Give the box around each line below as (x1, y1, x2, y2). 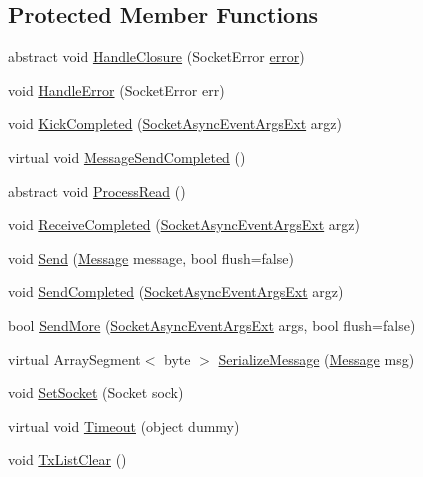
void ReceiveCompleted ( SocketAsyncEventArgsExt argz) (8, 214, 360, 235)
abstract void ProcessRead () (8, 180, 186, 201)
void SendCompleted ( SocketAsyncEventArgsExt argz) (8, 281, 344, 302)
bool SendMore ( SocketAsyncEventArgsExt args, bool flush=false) (8, 314, 416, 335)
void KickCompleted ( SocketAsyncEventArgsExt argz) (8, 113, 342, 134)
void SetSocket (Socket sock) (8, 382, 184, 403)
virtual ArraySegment (8, 348, 141, 369)
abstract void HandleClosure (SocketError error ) (8, 46, 305, 67)
